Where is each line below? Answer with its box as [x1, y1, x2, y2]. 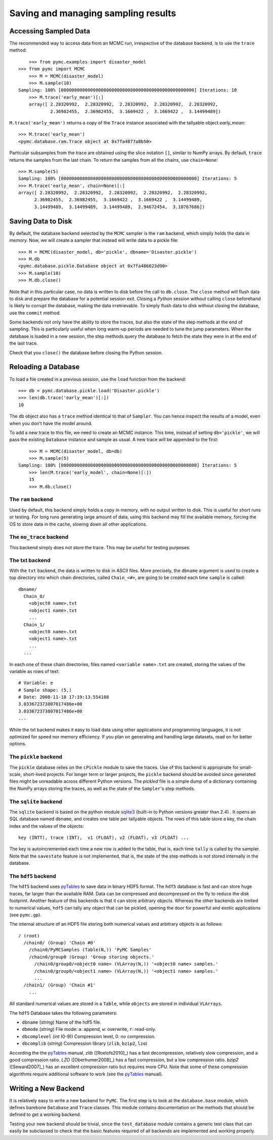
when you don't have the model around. [9, 420, 93, 426]
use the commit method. [9, 310, 61, 316]
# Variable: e [18, 680, 53, 686]
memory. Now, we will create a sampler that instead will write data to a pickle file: [9, 238, 179, 244]
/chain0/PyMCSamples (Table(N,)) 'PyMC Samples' [28, 947, 152, 953]
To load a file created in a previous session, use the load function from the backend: [9, 376, 187, 382]
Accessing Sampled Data [9, 27, 90, 35]
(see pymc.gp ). [9, 912, 41, 918]
